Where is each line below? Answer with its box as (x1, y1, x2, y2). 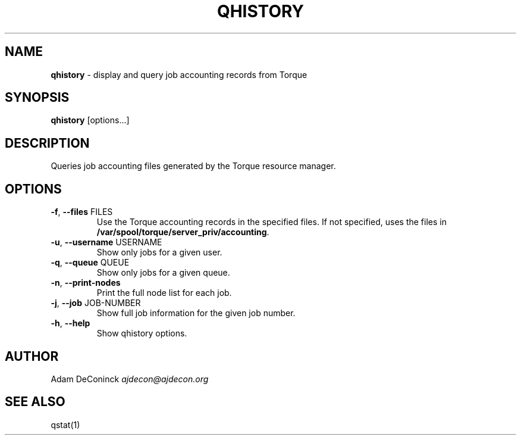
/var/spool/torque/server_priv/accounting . (96, 227, 269, 238)
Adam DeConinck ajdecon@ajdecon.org (51, 373, 209, 384)
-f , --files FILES (51, 207, 113, 217)
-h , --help (51, 318, 90, 329)
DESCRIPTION (5, 135, 90, 151)
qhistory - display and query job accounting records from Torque (51, 69, 307, 80)
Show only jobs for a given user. (96, 247, 222, 258)
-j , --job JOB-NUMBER (51, 298, 141, 308)
